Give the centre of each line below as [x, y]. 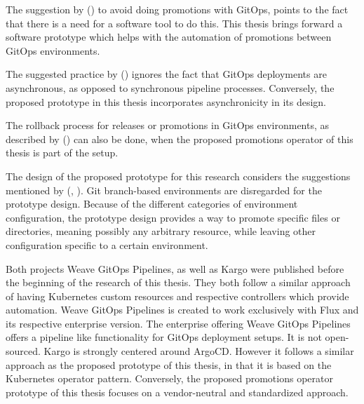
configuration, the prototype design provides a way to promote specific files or [173, 217]
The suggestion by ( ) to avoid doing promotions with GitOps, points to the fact [177, 9]
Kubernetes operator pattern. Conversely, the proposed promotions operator [169, 378]
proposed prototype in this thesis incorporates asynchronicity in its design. [166, 101]
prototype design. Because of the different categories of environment [152, 204]
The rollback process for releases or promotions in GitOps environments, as [168, 125]
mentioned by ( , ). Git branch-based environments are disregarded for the [164, 190]
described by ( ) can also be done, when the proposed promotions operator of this [180, 139]
